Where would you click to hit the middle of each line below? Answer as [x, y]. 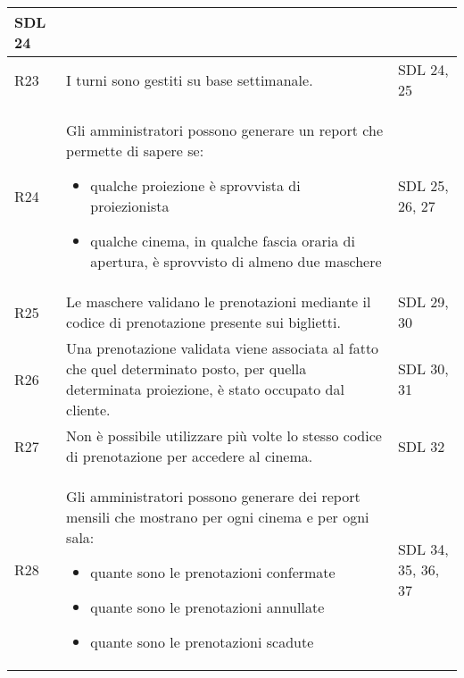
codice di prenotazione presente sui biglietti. [203, 322]
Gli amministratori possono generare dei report [213, 496]
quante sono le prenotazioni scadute [202, 642]
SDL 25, [423, 185]
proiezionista [130, 206]
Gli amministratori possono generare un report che [224, 130]
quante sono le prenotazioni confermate [213, 572]
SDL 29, [423, 301]
